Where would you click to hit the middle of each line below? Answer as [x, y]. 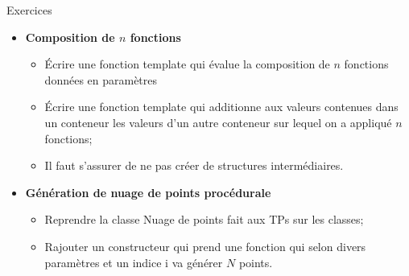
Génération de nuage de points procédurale [148, 192]
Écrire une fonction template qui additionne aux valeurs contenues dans [221, 107]
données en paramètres [101, 79]
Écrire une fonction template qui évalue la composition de [187, 64]
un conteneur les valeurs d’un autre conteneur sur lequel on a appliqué [218, 122]
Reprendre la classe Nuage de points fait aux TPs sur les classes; [204, 219]
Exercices [29, 10]
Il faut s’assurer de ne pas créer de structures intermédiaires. [194, 165]
